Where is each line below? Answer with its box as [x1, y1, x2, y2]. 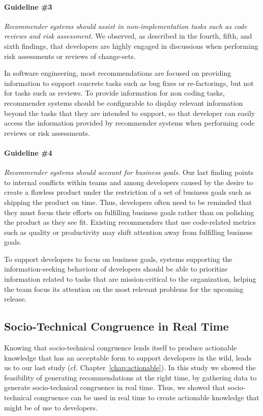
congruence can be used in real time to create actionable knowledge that [34, 392, 259, 403]
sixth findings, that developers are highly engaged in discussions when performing [4, 40, 258, 51]
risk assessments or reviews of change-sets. [4, 50, 136, 61]
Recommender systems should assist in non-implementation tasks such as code [4, 20, 247, 31]
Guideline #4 [4, 147, 52, 158]
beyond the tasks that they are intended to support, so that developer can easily [4, 107, 255, 118]
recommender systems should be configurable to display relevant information [4, 97, 243, 108]
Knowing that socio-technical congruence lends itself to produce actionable [4, 342, 237, 353]
